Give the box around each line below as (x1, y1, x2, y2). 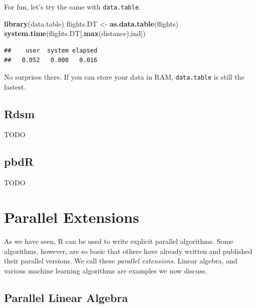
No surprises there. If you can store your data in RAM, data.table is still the (4, 72, 244, 82)
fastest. (4, 81, 26, 92)
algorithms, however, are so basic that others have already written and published (4, 245, 252, 256)
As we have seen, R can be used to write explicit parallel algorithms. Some (4, 236, 233, 246)
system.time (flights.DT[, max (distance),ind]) (4, 28, 146, 39)
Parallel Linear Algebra (4, 289, 128, 305)
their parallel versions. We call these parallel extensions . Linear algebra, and (4, 255, 237, 266)
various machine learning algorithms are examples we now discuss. (4, 265, 207, 275)
